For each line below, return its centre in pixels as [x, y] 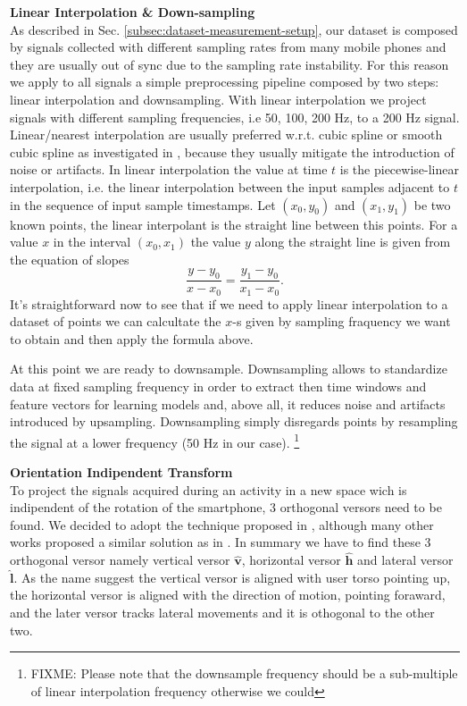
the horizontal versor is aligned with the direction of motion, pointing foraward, [228, 595]
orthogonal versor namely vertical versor [120, 560]
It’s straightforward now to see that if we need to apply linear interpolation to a [229, 303]
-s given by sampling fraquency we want [342, 321]
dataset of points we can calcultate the [116, 321]
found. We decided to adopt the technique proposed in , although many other [222, 524]
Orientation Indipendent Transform [121, 472]
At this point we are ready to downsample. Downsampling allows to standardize [229, 369]
